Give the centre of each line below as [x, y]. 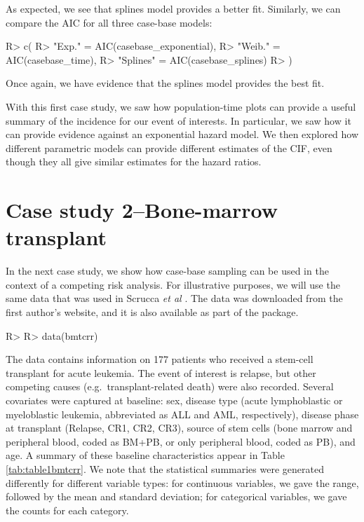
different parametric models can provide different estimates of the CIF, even [169, 147]
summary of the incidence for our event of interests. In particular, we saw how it [178, 120]
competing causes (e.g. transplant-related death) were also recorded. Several [170, 386]
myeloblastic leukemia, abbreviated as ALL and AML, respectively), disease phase [182, 414]
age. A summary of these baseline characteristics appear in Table [145, 455]
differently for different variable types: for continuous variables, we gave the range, [182, 482]
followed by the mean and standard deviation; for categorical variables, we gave [176, 496]
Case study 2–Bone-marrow [142, 210]
